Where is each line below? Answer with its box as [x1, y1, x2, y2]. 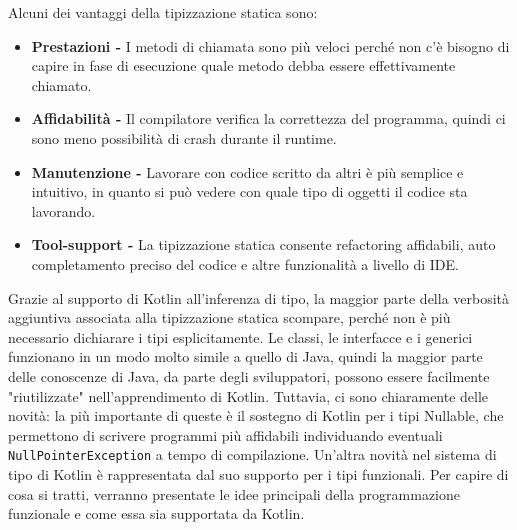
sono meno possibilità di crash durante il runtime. [31, 127, 337, 148]
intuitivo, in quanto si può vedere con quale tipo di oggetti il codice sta [31, 181, 468, 202]
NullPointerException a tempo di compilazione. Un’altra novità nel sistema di [8, 444, 497, 465]
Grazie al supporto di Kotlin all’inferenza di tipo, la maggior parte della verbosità [8, 287, 510, 308]
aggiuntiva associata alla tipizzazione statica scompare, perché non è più [8, 307, 451, 328]
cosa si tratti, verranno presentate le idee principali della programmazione [8, 483, 461, 504]
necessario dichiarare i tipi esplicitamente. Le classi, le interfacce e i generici [8, 326, 473, 347]
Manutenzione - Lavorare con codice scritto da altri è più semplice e [31, 161, 464, 182]
